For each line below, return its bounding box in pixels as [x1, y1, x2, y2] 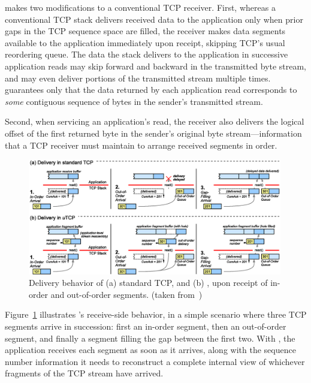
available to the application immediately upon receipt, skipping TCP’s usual [5, 36, 285, 49]
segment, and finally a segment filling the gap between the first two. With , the [5, 331, 295, 344]
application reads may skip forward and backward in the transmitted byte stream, [5, 59, 307, 72]
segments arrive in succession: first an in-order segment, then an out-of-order [5, 319, 286, 332]
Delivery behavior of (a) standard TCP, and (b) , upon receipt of [29, 276, 268, 289]
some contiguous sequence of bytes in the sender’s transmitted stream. [5, 95, 263, 107]
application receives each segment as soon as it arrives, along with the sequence [5, 343, 296, 356]
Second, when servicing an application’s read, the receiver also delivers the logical [5, 115, 304, 128]
